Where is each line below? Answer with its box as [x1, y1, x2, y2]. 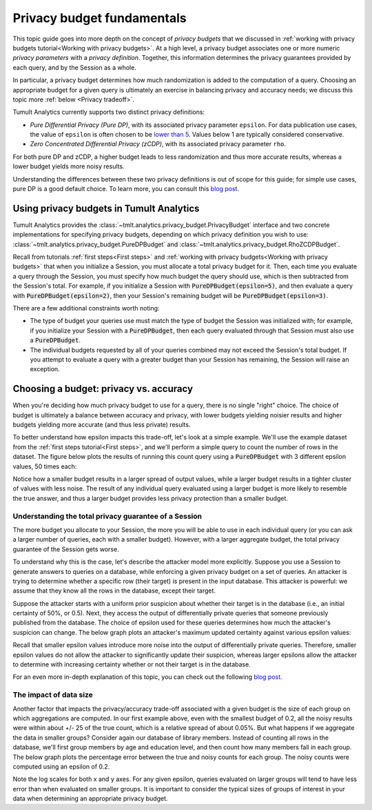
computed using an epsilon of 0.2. [12, 762, 110, 771]
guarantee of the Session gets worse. [12, 545, 120, 553]
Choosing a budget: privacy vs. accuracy [12, 383, 193, 395]
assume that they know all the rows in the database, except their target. [12, 586, 216, 595]
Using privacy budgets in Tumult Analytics [12, 202, 200, 214]
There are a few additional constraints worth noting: [12, 304, 160, 313]
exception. [30, 365, 60, 373]
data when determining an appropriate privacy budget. [12, 794, 168, 803]
